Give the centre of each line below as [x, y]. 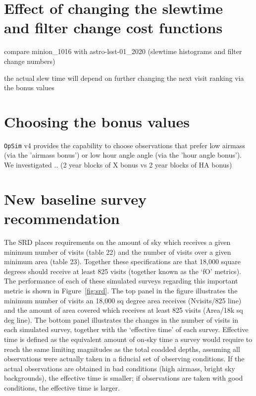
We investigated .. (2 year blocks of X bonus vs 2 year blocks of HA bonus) [118, 165]
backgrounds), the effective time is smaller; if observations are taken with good [124, 378]
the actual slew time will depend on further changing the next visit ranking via [124, 78]
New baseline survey [75, 198]
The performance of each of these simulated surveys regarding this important [121, 281]
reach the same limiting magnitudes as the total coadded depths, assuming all [122, 349]
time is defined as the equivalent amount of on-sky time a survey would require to [128, 339]
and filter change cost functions [113, 28]
